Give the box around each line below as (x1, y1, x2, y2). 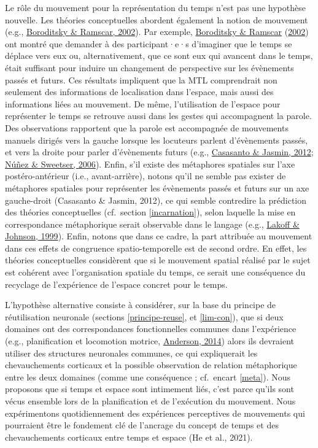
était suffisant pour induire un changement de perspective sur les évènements (5, 61, 294, 74)
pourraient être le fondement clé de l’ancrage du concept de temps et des (5, 419, 279, 431)
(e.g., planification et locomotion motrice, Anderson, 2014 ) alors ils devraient (5, 334, 294, 347)
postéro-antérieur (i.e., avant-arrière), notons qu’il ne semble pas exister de (5, 169, 286, 182)
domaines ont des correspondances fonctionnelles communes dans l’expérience (5, 322, 297, 335)
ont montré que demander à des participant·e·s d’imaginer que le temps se (5, 37, 292, 50)
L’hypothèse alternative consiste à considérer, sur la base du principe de (5, 298, 276, 311)
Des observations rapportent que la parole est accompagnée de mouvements (5, 121, 289, 134)
